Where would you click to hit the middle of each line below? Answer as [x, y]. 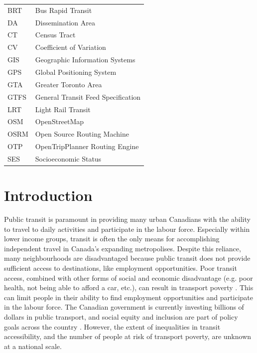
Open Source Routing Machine [82, 134]
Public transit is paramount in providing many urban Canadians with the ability [127, 219]
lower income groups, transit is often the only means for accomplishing [112, 239]
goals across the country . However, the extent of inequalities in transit [112, 326]
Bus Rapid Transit [64, 10]
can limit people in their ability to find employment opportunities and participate [128, 297]
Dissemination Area [65, 22]
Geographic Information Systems [85, 60]
